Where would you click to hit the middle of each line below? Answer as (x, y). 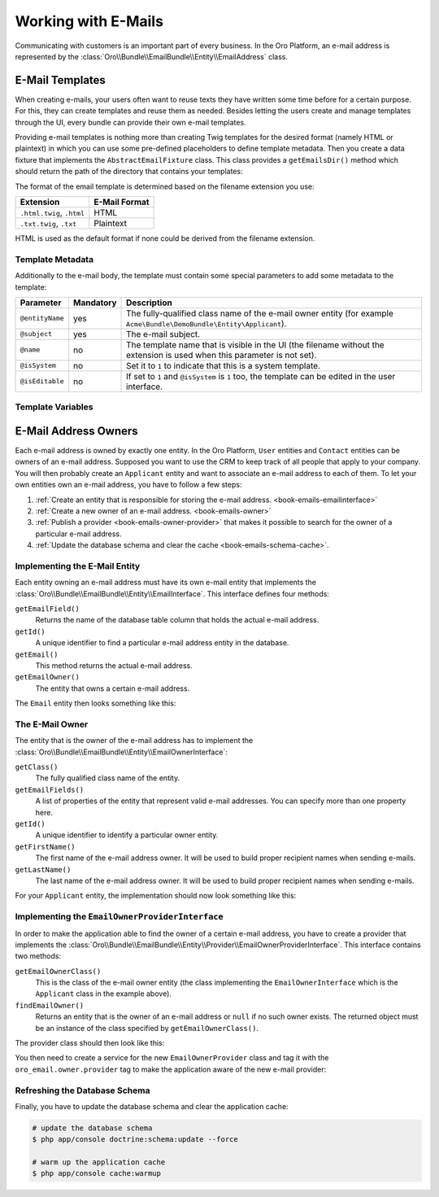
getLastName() (43, 869)
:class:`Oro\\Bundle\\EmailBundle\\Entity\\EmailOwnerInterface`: (121, 752)
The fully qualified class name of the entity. (108, 778)
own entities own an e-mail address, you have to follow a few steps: (128, 485)
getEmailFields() (50, 790)
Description (149, 303)
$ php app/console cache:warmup (97, 1173)
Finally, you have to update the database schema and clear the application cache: (152, 1106)
